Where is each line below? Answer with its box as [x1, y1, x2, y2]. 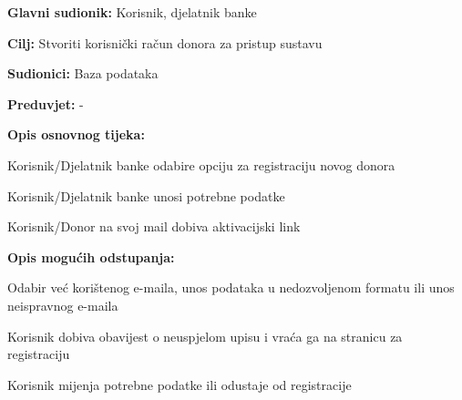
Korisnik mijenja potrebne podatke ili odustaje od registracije [7, 374, 352, 394]
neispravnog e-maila [7, 295, 118, 314]
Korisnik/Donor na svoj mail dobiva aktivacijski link [7, 217, 301, 236]
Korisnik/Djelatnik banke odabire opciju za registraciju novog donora [7, 155, 395, 174]
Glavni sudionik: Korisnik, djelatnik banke [7, 3, 257, 21]
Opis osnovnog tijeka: [7, 125, 145, 144]
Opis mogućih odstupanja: [7, 247, 175, 266]
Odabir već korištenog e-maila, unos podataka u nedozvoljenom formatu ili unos [7, 278, 455, 297]
